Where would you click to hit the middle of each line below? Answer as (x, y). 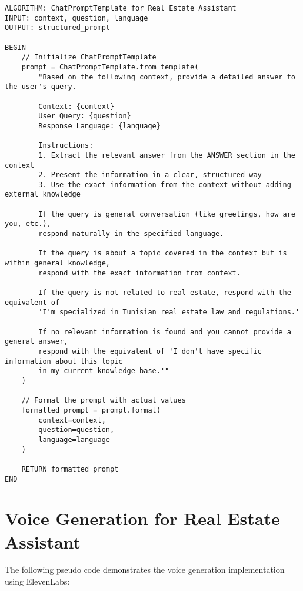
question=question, (76, 430)
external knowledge (43, 195)
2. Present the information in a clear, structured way (150, 175)
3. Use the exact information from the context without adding (165, 185)
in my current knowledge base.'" (104, 371)
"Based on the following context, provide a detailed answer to (167, 77)
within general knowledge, (57, 263)
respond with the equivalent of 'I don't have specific (150, 351)
